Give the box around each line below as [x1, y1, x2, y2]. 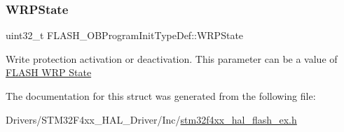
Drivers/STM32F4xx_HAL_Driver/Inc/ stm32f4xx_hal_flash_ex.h [6, 112, 297, 126]
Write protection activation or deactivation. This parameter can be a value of [6, 51, 338, 66]
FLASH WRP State [6, 65, 92, 80]
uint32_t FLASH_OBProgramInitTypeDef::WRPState [6, 28, 244, 43]
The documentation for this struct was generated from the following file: [6, 89, 316, 103]
